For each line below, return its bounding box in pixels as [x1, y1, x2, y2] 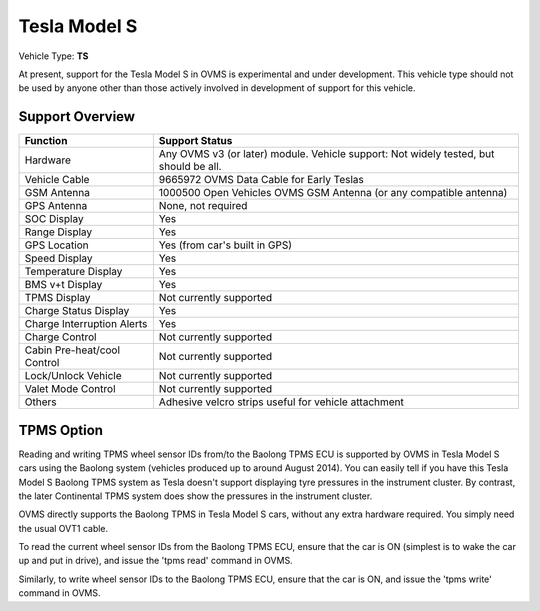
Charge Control [24, 330, 97, 344]
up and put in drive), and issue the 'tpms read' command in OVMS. [18, 555, 294, 567]
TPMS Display [24, 291, 91, 305]
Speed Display [24, 251, 94, 265]
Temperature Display [24, 265, 123, 279]
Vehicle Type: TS [18, 50, 89, 62]
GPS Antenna [24, 199, 88, 213]
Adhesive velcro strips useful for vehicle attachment [158, 395, 405, 409]
